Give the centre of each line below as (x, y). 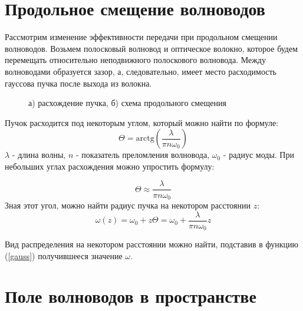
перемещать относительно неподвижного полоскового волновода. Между (135, 60)
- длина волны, (39, 155)
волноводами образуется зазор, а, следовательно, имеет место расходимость (141, 71)
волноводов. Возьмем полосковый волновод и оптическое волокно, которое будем (151, 48)
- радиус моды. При (258, 155)
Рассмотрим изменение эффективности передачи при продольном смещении (141, 37)
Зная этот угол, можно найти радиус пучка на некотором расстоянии (128, 205)
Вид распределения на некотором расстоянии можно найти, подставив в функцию (151, 244)
